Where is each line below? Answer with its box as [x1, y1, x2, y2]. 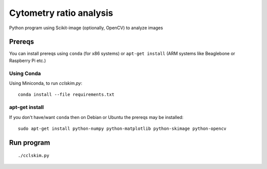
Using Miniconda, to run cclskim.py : [9, 80, 83, 86]
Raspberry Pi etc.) [9, 57, 46, 63]
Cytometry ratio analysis [9, 7, 113, 18]
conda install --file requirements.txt [18, 92, 115, 98]
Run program [9, 138, 50, 147]
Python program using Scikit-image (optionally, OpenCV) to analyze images [9, 25, 163, 31]
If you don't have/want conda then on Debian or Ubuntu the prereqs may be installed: [9, 114, 184, 120]
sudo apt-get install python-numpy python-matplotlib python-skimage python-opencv [18, 125, 227, 131]
